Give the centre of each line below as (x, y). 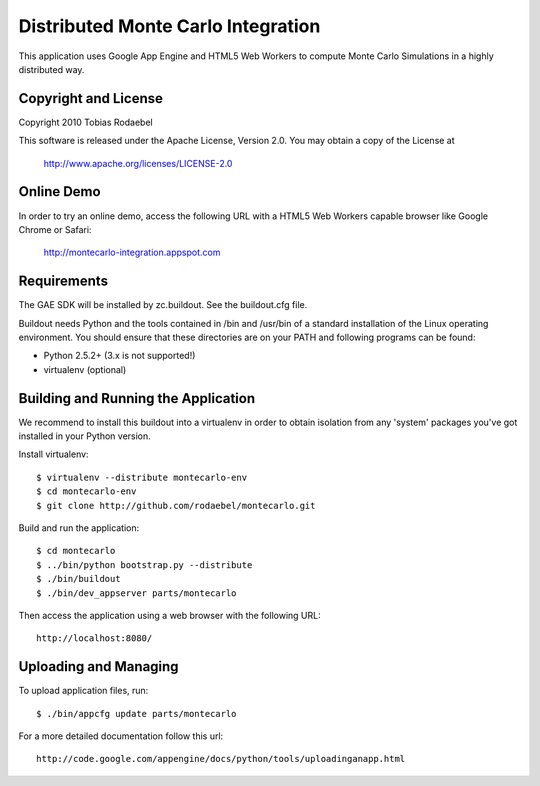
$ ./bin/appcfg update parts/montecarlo (136, 713)
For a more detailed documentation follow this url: (121, 736)
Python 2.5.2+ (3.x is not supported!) (119, 356)
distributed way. (51, 69)
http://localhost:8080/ (94, 638)
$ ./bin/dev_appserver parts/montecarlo (136, 593)
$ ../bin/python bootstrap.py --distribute (144, 564)
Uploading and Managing (98, 666)
